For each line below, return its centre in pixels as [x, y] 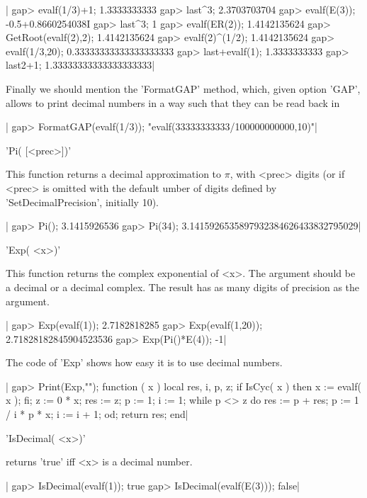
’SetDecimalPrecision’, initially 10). [82, 202]
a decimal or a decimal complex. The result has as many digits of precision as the [183, 287]
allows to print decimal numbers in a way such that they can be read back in [173, 102]
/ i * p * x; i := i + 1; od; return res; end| [97, 414]
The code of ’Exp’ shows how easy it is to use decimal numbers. [144, 362]
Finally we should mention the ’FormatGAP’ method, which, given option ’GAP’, [183, 88]
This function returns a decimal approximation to [114, 174]
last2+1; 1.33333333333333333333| [80, 65]
